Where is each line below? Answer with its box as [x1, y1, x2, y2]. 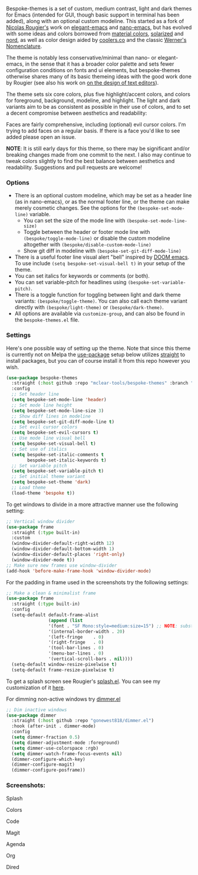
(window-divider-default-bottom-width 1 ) [11, 546, 115, 552]
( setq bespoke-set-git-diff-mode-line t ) [11, 419, 115, 425]
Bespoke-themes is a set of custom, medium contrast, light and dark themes [6, 5, 192, 12]
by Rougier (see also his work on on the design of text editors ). [6, 79, 159, 86]
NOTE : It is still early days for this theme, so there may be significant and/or [6, 145, 190, 152]
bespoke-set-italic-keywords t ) [27, 457, 107, 463]
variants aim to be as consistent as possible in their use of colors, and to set [6, 103, 190, 110]
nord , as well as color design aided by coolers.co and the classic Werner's [6, 37, 187, 43]
